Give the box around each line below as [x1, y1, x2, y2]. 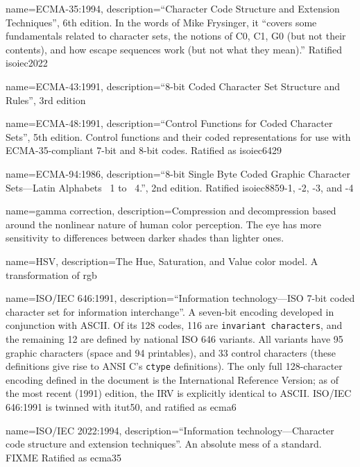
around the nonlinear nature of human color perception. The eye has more [6, 216, 321, 231]
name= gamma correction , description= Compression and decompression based [6, 203, 336, 218]
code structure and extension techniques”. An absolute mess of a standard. [6, 436, 322, 451]
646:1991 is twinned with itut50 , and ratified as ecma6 [6, 399, 237, 414]
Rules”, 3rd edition [6, 92, 86, 107]
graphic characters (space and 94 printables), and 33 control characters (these [6, 345, 336, 359]
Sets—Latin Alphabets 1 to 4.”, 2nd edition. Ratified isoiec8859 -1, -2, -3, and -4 [6, 180, 354, 194]
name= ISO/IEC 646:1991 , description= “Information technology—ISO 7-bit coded [6, 291, 355, 305]
